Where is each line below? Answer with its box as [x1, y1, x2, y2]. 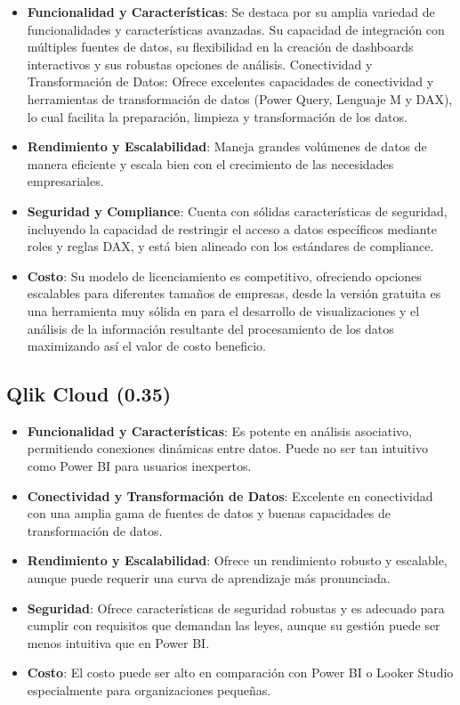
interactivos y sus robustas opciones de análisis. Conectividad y [27, 54, 373, 73]
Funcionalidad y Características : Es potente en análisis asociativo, [27, 421, 412, 440]
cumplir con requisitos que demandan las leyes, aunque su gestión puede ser [27, 616, 440, 635]
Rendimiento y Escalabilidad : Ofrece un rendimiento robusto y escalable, [27, 551, 448, 570]
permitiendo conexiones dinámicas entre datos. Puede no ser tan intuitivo [27, 439, 428, 458]
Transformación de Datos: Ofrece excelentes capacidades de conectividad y [27, 72, 434, 91]
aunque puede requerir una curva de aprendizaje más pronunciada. [27, 569, 391, 587]
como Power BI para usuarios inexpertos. [27, 457, 252, 475]
